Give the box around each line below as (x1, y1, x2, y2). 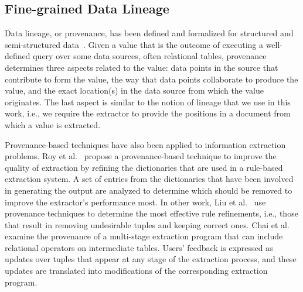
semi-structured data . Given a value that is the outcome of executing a (5, 38, 263, 50)
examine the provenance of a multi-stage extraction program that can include (5, 230, 283, 242)
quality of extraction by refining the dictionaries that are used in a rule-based (5, 161, 283, 173)
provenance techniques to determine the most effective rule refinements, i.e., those (5, 207, 298, 219)
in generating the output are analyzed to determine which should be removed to (5, 184, 292, 196)
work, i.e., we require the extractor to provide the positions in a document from (5, 107, 291, 119)
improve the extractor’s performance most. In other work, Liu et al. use (5, 195, 266, 208)
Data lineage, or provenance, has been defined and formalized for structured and (5, 27, 294, 39)
